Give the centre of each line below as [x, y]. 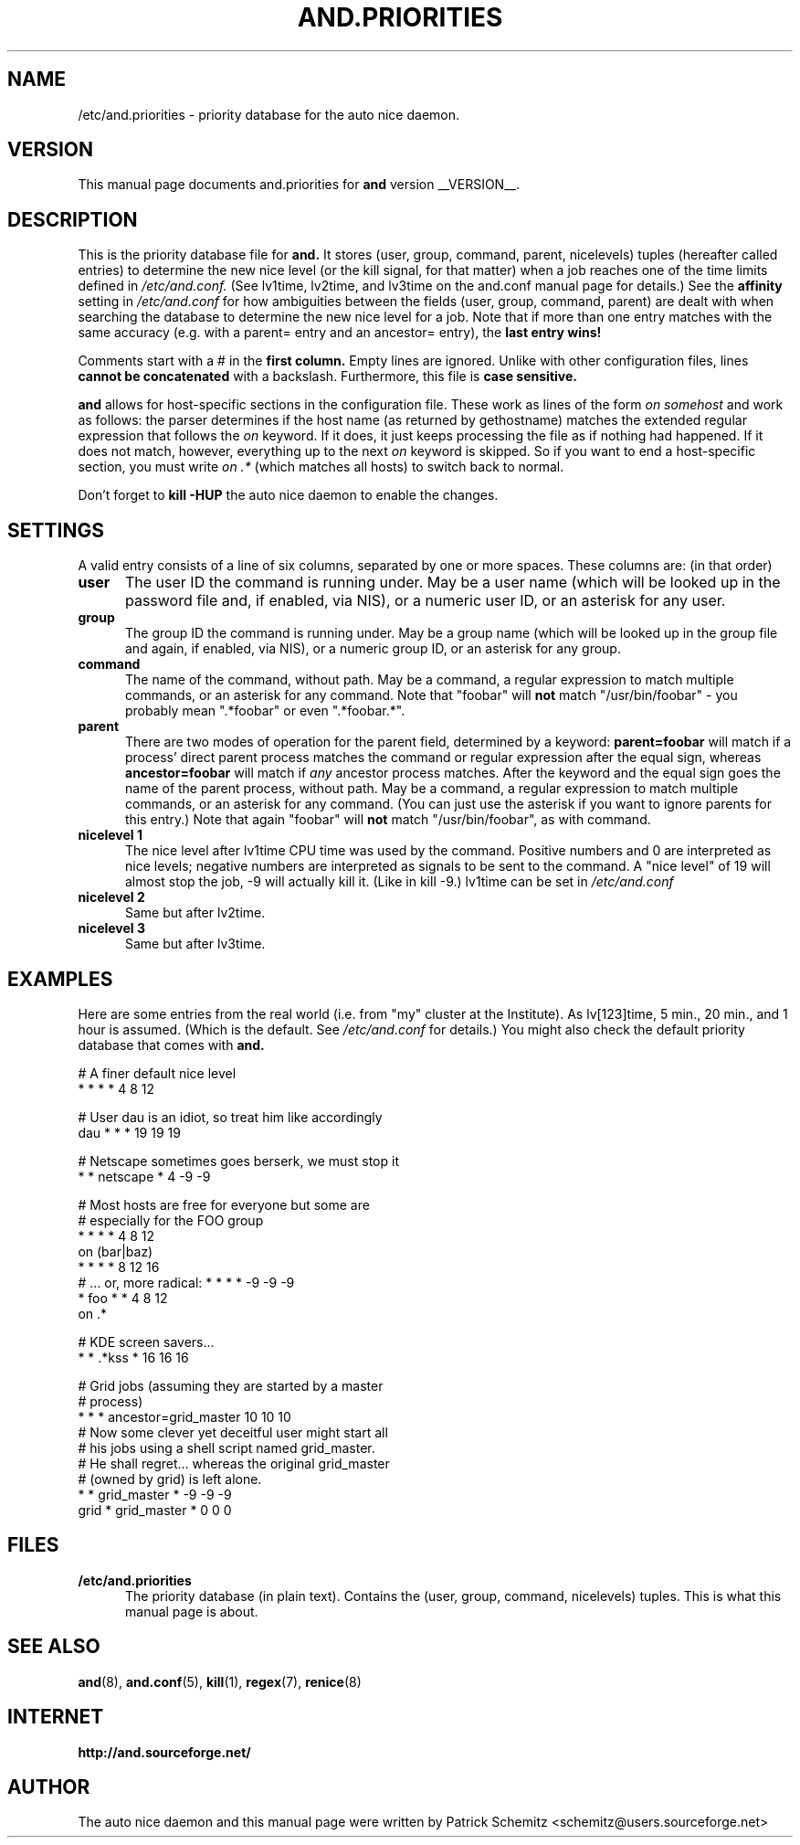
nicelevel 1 [110, 835]
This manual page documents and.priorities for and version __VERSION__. [299, 185]
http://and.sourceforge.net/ [164, 1752]
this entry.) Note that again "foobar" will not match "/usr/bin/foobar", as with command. [388, 820]
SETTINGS [56, 530]
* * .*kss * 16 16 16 [133, 1357]
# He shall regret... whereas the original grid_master [234, 1463]
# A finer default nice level [157, 1073]
